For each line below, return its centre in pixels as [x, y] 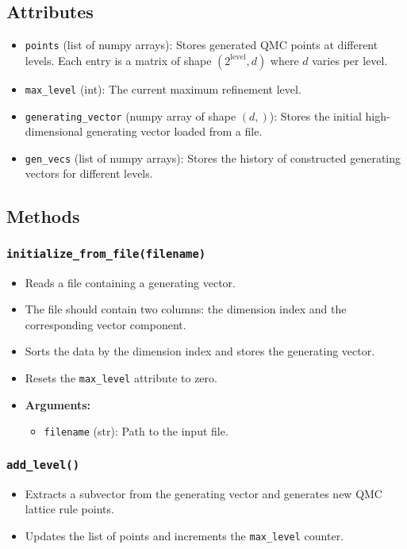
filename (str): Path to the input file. [136, 431]
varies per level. [350, 60]
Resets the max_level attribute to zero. [121, 377]
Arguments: [58, 404]
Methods [43, 216]
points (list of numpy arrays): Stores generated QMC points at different [202, 45]
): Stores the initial [315, 115]
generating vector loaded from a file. [174, 131]
